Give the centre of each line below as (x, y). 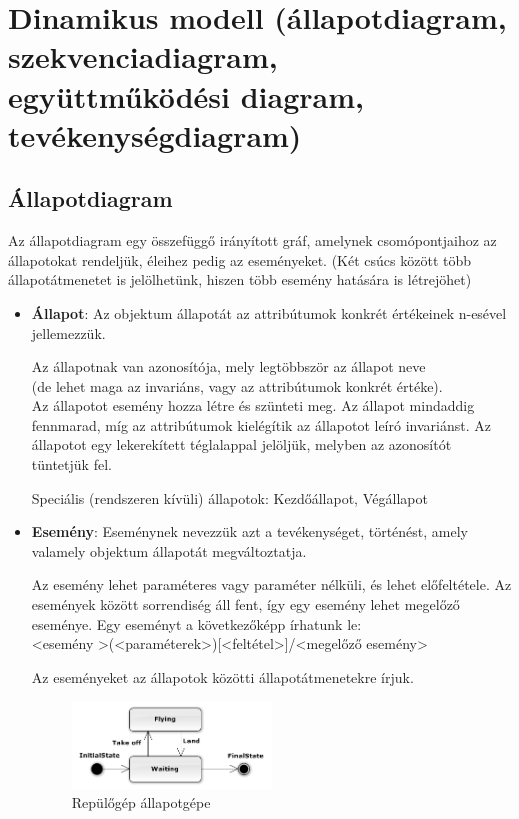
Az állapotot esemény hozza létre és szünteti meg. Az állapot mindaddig (253, 405)
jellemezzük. (68, 332)
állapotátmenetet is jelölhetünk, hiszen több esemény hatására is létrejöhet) (240, 279)
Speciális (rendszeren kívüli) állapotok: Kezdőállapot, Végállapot (229, 497)
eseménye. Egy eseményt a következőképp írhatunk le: (196, 623)
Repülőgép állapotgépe (141, 802)
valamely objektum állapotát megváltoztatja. (169, 550)
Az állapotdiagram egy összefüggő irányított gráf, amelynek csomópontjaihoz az (252, 240)
